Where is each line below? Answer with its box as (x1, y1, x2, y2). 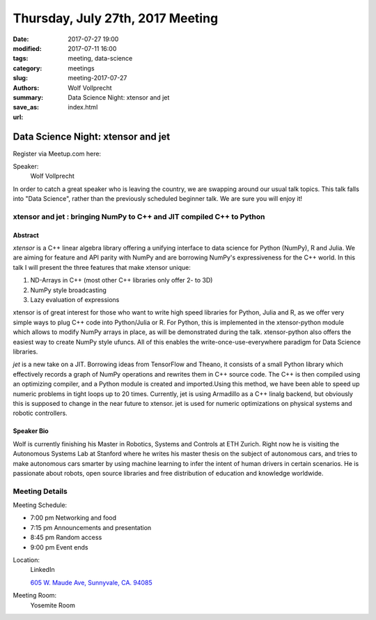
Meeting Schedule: (13, 501, 68, 509)
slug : (13, 74, 28, 82)
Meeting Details (13, 486, 68, 496)
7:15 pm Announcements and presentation (30, 523, 152, 531)
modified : (13, 44, 42, 52)
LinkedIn (30, 566, 55, 574)
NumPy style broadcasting (30, 286, 107, 294)
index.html (68, 103, 98, 112)
